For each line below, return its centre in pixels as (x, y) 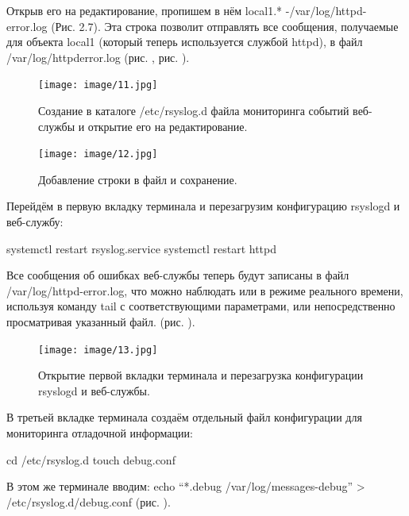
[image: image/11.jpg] (98, 85)
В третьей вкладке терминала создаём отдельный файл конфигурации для (184, 417)
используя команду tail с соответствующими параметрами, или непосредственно (201, 306)
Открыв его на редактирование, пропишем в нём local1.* (145, 10)
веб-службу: (35, 222)
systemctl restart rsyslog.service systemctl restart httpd (141, 248)
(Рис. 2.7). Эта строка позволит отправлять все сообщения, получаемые (225, 26)
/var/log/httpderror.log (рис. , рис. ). (98, 57)
